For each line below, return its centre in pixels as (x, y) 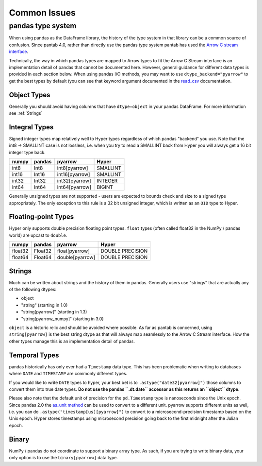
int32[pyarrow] (74, 181)
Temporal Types (34, 355)
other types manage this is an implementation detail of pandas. (72, 341)
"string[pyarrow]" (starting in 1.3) (54, 312)
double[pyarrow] (76, 258)
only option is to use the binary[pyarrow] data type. (64, 458)
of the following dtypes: (33, 290)
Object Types (30, 95)
